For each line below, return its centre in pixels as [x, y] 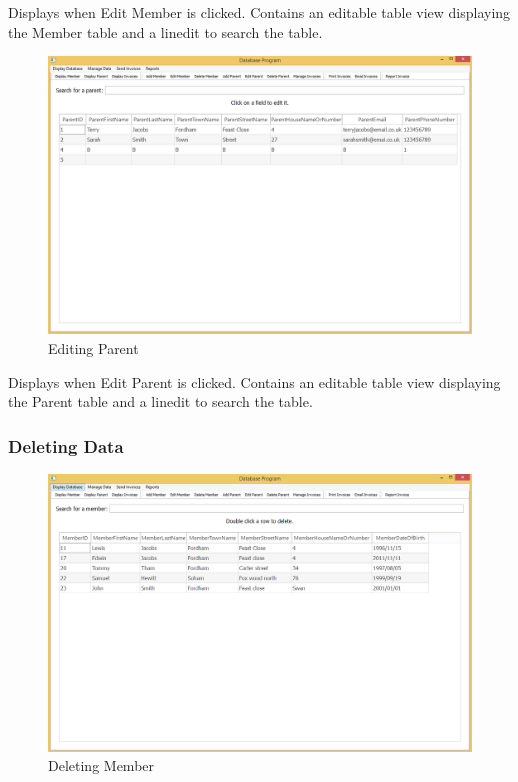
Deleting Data [66, 445]
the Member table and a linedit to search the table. [165, 31]
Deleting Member [101, 765]
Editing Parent [93, 348]
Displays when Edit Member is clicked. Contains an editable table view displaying [259, 12]
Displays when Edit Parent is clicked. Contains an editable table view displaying [254, 381]
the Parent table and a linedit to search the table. [160, 401]
